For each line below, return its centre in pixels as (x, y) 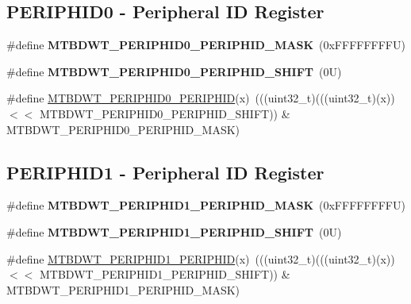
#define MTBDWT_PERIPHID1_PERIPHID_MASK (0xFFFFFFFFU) (206, 205)
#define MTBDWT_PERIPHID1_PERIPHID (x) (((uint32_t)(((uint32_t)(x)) (201, 258)
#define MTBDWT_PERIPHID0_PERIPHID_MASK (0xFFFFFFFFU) (206, 45)
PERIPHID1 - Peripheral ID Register (165, 172)
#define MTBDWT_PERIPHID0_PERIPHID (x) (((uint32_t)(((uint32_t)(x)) (201, 98)
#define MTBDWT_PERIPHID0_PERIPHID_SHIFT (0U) (174, 71)
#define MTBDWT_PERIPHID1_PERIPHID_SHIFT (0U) (174, 231)
